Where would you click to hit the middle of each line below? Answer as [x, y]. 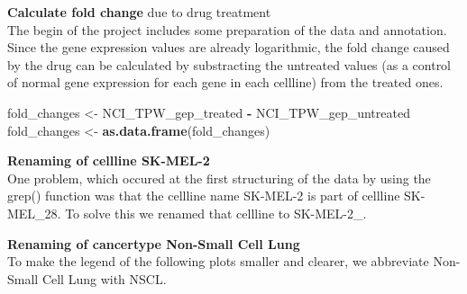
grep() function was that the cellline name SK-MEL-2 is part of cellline [204, 196]
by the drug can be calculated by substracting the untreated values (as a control [229, 64]
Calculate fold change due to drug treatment [139, 12]
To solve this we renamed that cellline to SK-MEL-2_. [216, 213]
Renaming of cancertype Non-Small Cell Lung [154, 243]
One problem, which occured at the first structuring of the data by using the [219, 178]
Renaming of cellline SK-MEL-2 [109, 160]
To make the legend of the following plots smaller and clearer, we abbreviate [218, 261]
